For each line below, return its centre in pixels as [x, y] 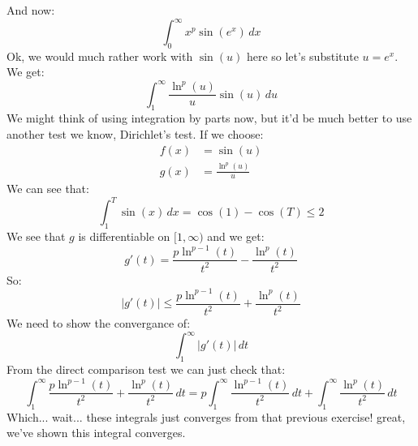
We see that [36, 236]
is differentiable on [124, 236]
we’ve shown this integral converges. [96, 433]
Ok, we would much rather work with [100, 56]
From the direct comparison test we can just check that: [146, 369]
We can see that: [48, 189]
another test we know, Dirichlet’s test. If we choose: [135, 133]
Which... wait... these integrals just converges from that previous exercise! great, [206, 416]
